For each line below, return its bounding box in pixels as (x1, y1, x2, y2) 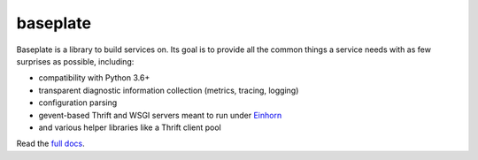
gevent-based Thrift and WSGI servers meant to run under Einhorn (38, 110, 282, 120)
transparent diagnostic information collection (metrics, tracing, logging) (38, 85, 299, 95)
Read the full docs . (16, 138, 86, 149)
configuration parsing (38, 97, 118, 108)
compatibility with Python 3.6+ (38, 72, 150, 83)
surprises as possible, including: (16, 56, 135, 66)
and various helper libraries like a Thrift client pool (38, 122, 221, 133)
